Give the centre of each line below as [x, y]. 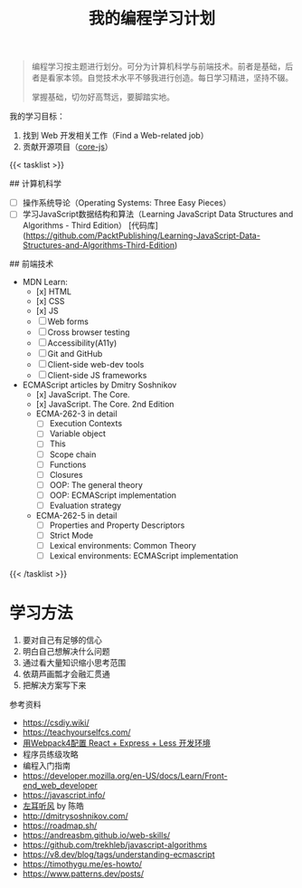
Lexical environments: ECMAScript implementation [144, 556]
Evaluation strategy [85, 505]
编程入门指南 [46, 766]
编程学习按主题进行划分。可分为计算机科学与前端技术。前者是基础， [158, 67]
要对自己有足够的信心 [62, 640]
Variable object [78, 434]
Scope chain [73, 454]
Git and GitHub [75, 354]
